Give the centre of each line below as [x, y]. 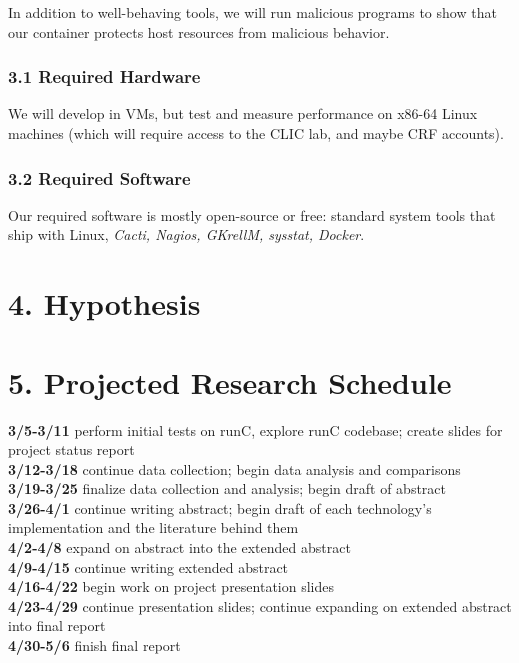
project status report [71, 449]
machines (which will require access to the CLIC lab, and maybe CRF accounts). [256, 133]
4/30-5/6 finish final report [94, 645]
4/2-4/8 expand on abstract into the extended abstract [179, 547]
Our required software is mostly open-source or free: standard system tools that [252, 214]
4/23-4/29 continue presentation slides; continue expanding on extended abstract [260, 605]
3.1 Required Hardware [104, 76]
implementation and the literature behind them [153, 527]
